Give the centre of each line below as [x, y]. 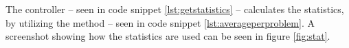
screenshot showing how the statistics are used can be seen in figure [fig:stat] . [168, 36]
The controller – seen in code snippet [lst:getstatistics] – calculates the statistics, [175, 9]
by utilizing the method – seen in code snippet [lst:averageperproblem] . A [160, 22]
